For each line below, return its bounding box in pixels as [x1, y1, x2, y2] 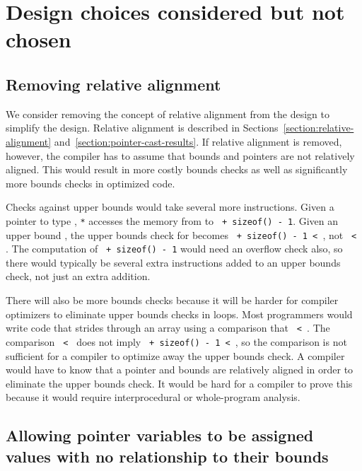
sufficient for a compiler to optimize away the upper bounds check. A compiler [6, 348, 345, 363]
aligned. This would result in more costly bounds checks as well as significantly [6, 162, 348, 177]
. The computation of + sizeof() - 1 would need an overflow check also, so [6, 241, 343, 256]
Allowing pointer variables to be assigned [6, 424, 314, 446]
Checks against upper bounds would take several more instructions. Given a [6, 199, 334, 214]
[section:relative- [283, 120, 354, 135]
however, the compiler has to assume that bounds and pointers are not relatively [6, 148, 355, 163]
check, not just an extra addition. [6, 269, 151, 284]
